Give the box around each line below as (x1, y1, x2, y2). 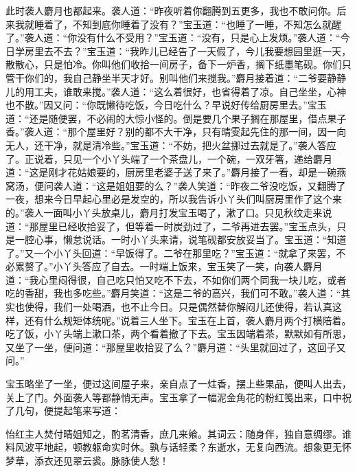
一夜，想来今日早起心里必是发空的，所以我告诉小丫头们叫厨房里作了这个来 (5, 192, 342, 206)
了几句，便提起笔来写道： (5, 403, 121, 418)
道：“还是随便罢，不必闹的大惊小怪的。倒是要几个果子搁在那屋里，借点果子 (5, 111, 347, 125)
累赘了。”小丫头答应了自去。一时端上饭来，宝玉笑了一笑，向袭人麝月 (14, 259, 323, 273)
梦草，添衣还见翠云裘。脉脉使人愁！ (5, 453, 169, 467)
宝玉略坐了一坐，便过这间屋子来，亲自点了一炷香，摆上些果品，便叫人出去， (5, 377, 352, 391)
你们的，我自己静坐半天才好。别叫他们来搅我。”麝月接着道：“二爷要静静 (24, 70, 347, 85)
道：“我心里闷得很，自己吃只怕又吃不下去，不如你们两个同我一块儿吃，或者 (5, 272, 347, 286)
